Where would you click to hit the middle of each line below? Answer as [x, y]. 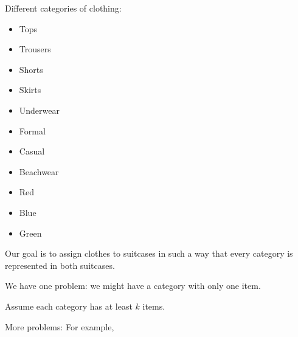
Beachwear [39, 171]
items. [154, 306]
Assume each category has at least [69, 306]
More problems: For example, [60, 326]
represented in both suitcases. [60, 265]
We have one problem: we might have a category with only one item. [133, 286]
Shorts [31, 69]
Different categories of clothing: [63, 8]
